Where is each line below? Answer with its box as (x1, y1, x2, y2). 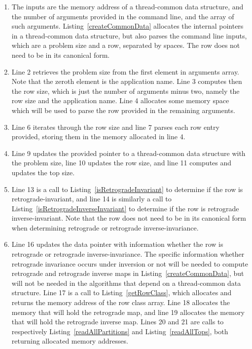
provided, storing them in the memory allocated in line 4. (11, 131, 185, 142)
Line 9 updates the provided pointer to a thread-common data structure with (11, 148, 246, 158)
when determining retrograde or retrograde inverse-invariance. (11, 222, 199, 233)
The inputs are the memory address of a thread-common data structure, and (11, 1, 244, 11)
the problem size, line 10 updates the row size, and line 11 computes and (11, 157, 232, 168)
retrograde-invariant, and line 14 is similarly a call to (11, 194, 172, 204)
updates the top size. (11, 167, 75, 177)
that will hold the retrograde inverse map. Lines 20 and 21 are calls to (11, 316, 224, 327)
